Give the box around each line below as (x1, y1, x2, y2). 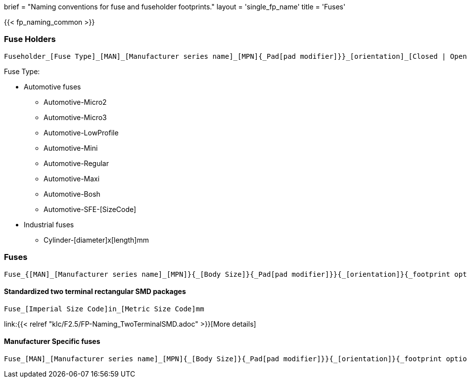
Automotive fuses (24, 82, 81, 91)
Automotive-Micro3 (44, 113, 107, 122)
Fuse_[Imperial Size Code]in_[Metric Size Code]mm (4, 304, 204, 313)
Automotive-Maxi (44, 174, 100, 183)
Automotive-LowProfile (44, 128, 119, 137)
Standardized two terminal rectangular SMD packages (4, 287, 186, 296)
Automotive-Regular (44, 159, 109, 168)
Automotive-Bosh (44, 189, 100, 198)
